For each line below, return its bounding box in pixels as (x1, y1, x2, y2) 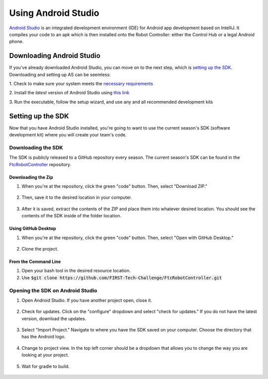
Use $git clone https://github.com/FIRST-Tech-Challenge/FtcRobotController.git (21, 274, 222, 280)
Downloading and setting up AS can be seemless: (9, 71, 111, 77)
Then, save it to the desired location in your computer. (21, 194, 133, 200)
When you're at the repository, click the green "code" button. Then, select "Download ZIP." (21, 184, 208, 189)
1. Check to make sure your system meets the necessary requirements (9, 81, 153, 87)
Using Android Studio (9, 7, 99, 18)
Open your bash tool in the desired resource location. (21, 268, 131, 274)
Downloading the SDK (9, 144, 64, 151)
